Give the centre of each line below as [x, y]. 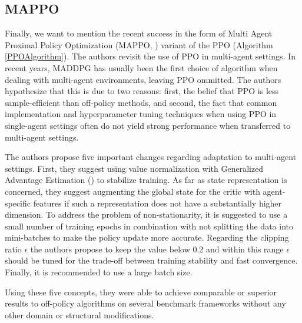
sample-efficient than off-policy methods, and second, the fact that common [141, 102]
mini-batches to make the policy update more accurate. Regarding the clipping [147, 237]
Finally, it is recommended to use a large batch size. [99, 272]
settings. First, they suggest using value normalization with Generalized [134, 168]
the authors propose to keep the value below [110, 249]
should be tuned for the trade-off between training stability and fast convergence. [151, 260]
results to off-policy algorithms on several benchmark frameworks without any [145, 303]
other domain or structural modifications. [79, 314]
